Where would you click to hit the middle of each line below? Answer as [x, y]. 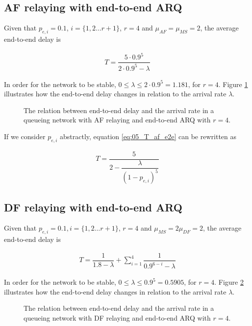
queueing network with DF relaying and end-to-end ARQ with [117, 317]
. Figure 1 [233, 84]
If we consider [25, 136]
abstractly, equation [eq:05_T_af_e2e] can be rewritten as [148, 136]
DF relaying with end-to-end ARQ [93, 207]
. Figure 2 [229, 282]
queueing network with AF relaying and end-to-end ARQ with [117, 120]
